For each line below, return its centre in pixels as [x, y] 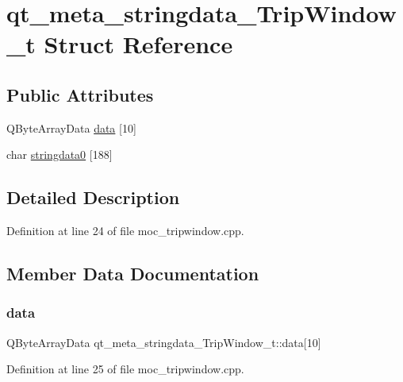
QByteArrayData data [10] [71, 127]
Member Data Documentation [133, 274]
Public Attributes [80, 94]
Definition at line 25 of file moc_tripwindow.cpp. [125, 369]
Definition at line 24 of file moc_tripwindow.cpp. [125, 231]
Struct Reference [138, 44]
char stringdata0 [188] [59, 154]
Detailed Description [93, 197]
